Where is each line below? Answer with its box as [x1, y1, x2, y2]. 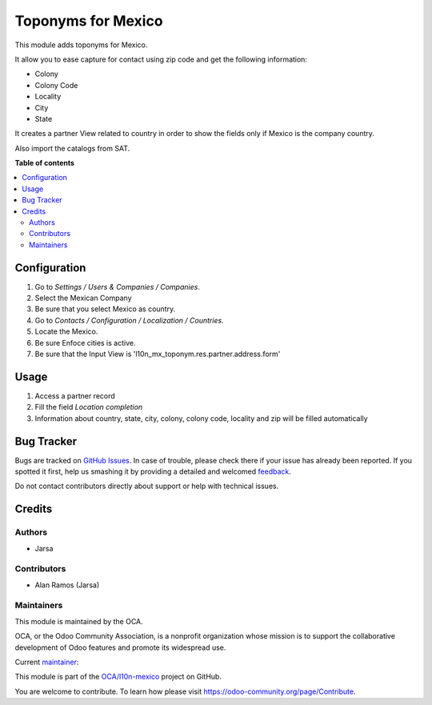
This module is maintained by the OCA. [14, 616, 143, 626]
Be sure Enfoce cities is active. [34, 338, 136, 347]
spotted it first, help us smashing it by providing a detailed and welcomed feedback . [14, 467, 292, 476]
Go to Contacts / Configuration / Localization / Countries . [34, 315, 224, 325]
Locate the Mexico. [34, 326, 98, 336]
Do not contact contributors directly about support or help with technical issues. [14, 481, 279, 491]
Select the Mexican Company [34, 293, 132, 303]
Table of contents [14, 158, 75, 168]
